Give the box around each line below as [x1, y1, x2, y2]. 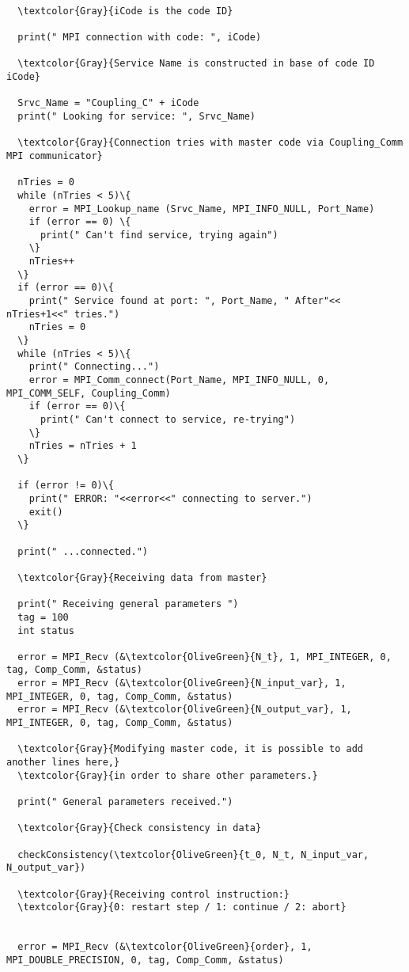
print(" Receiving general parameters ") [17, 598, 239, 610]
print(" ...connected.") [17, 545, 148, 557]
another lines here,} [6, 757, 120, 769]
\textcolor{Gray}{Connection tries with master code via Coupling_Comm [17, 137, 403, 149]
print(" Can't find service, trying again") [40, 229, 278, 241]
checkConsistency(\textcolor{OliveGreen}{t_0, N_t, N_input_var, [17, 849, 369, 860]
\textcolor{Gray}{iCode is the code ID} [17, 5, 233, 17]
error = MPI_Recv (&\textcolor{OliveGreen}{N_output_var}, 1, [17, 704, 352, 716]
